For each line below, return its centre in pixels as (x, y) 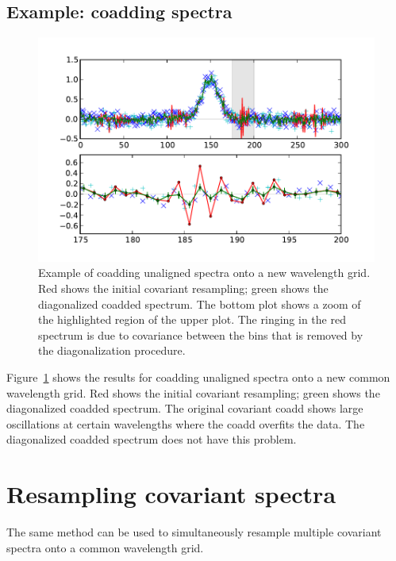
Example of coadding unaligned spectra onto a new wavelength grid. (204, 273)
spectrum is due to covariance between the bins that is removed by (201, 334)
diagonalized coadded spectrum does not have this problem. (152, 439)
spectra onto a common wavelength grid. (105, 547)
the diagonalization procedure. (112, 350)
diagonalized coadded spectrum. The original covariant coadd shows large (185, 408)
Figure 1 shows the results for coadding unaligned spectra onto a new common (198, 377)
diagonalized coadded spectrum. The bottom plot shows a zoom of (200, 304)
